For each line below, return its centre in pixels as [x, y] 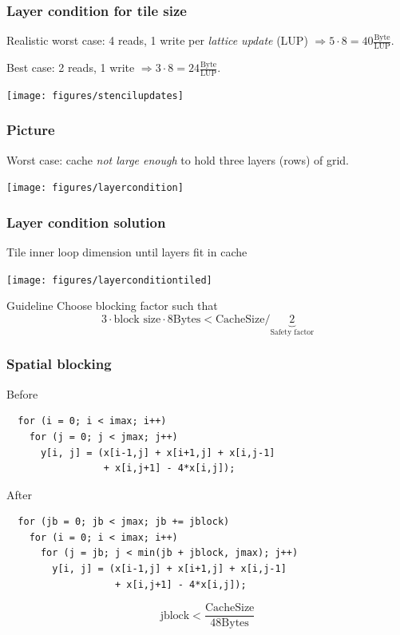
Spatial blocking [59, 364]
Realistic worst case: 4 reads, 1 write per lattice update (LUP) [157, 40]
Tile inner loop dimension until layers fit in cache [127, 252]
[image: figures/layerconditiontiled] [109, 280]
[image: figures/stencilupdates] [95, 95]
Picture [31, 130]
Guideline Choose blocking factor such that [112, 306]
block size [137, 320]
